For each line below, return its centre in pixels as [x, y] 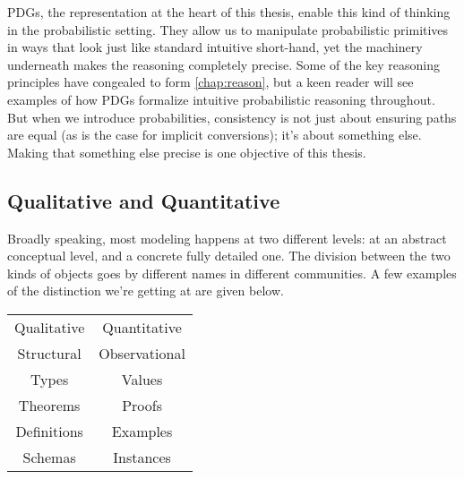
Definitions [49, 431]
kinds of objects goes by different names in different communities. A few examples [232, 273]
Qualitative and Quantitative [144, 200]
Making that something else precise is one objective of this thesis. [187, 152]
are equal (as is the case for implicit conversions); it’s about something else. [215, 135]
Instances [142, 457]
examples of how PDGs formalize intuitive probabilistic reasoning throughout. [221, 99]
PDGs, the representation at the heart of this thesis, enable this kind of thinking [229, 12]
